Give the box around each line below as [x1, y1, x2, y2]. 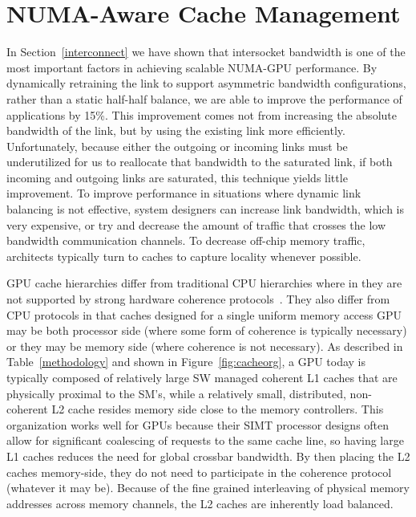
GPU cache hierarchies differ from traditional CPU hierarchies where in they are [6, 275, 402, 291]
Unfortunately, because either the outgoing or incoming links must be [6, 137, 348, 154]
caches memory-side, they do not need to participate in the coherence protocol [6, 463, 392, 480]
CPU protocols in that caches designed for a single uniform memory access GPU [6, 306, 402, 323]
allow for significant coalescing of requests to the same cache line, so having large [6, 432, 404, 449]
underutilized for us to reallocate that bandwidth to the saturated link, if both [6, 153, 393, 170]
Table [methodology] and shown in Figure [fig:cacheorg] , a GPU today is [6, 353, 366, 370]
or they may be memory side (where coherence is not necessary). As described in [6, 337, 403, 354]
